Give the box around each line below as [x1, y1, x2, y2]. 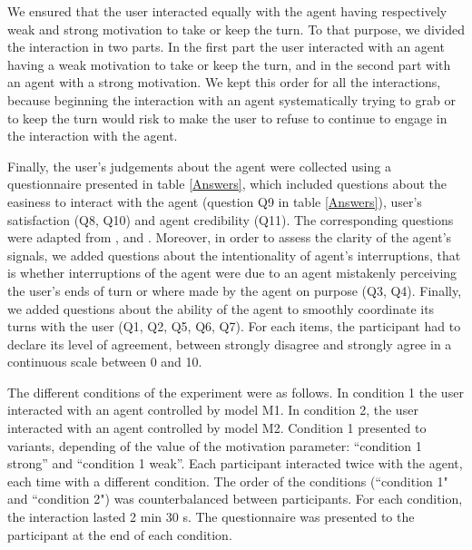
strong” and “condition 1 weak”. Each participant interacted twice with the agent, [7, 454, 463, 473]
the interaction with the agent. [7, 126, 178, 145]
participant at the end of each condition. [7, 525, 232, 544]
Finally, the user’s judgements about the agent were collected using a [7, 156, 391, 175]
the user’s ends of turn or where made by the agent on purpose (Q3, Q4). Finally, [7, 280, 462, 300]
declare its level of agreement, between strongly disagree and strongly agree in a [7, 334, 452, 353]
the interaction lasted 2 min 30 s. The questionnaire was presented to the [7, 507, 415, 526]
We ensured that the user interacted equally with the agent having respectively [7, 2, 447, 20]
